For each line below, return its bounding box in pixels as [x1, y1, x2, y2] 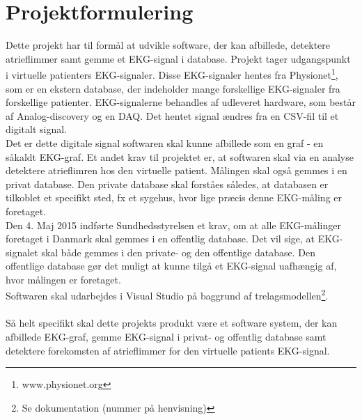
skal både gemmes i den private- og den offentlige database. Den [41, 244, 315, 259]
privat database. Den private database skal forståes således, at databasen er [6, 176, 329, 191]
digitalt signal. [6, 122, 67, 137]
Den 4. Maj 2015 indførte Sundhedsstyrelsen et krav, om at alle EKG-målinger [6, 217, 341, 232]
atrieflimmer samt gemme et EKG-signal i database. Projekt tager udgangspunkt [6, 51, 351, 65]
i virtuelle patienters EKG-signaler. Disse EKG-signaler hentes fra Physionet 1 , [6, 65, 338, 81]
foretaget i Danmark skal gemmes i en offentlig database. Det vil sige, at [6, 231, 315, 246]
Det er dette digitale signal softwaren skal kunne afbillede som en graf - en [6, 135, 324, 150]
